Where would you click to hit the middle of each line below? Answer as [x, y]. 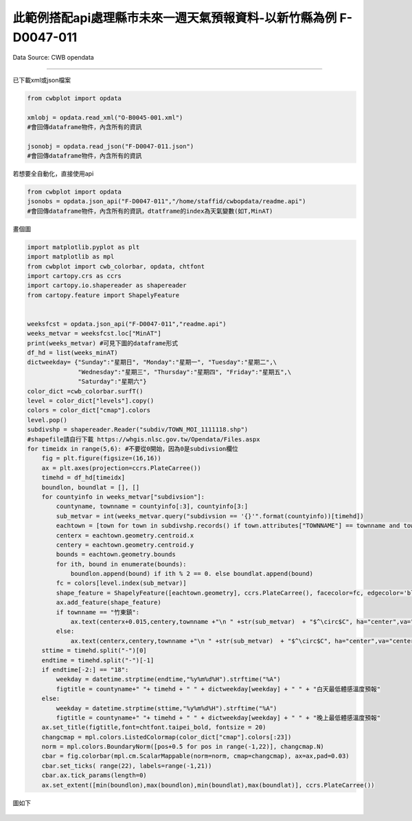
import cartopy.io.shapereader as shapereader [107, 286]
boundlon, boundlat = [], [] [91, 487]
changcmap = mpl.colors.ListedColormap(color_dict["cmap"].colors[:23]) [167, 737]
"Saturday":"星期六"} [112, 382]
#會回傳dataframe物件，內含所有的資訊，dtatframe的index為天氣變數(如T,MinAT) [150, 211]
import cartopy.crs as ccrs [74, 276]
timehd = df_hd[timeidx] [83, 478]
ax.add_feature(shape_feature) [108, 603]
